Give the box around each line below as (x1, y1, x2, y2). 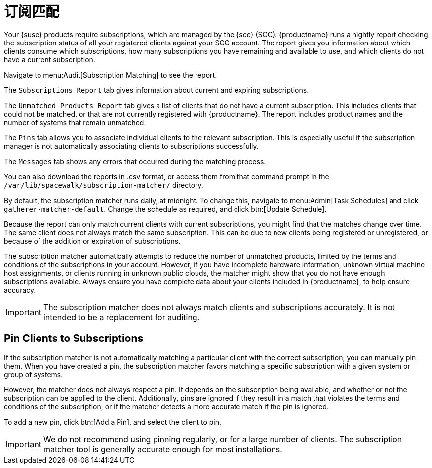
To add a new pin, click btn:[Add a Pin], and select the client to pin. (4, 417, 221, 426)
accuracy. (4, 285, 36, 294)
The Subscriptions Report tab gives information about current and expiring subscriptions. (4, 85, 309, 94)
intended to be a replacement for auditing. (43, 312, 200, 322)
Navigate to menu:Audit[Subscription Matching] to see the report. (4, 70, 217, 79)
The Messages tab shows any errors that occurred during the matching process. (4, 157, 266, 166)
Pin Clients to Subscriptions (4, 332, 144, 345)
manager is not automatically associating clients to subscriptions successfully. (4, 141, 259, 150)
